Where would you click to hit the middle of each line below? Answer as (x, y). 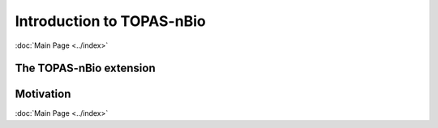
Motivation (43, 94)
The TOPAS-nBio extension (85, 68)
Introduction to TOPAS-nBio (110, 21)
